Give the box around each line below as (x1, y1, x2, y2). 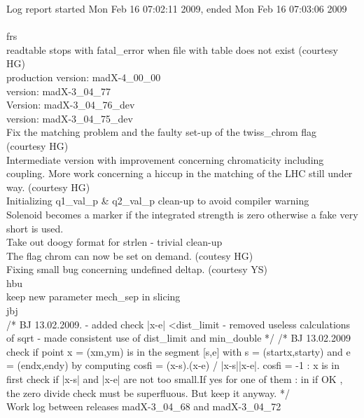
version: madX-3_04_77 (6, 83, 111, 98)
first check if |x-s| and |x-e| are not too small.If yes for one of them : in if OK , (6, 372, 343, 386)
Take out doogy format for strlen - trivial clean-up (6, 235, 223, 249)
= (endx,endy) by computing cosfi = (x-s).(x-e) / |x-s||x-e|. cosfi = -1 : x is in (6, 358, 339, 372)
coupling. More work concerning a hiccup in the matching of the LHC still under (6, 166, 353, 181)
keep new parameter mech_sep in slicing (6, 289, 181, 304)
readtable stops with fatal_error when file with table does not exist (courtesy (6, 42, 338, 57)
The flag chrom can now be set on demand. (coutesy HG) (6, 248, 253, 263)
